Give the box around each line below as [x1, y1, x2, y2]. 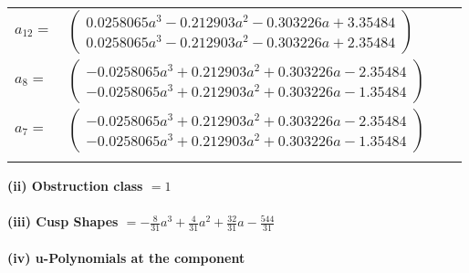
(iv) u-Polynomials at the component [7, 247, 245, 267]
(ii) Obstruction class [7, 176, 143, 194]
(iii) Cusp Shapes [7, 212, 119, 231]
